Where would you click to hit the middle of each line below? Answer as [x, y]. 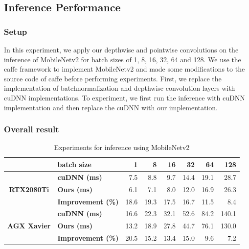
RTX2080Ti [29, 189]
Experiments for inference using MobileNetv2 [122, 147]
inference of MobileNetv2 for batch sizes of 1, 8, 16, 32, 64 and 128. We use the [123, 59]
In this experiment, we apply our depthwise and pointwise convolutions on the [121, 50]
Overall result [32, 129]
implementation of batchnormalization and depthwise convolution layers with [120, 88]
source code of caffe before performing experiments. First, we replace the [113, 78]
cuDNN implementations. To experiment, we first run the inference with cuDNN [124, 97]
